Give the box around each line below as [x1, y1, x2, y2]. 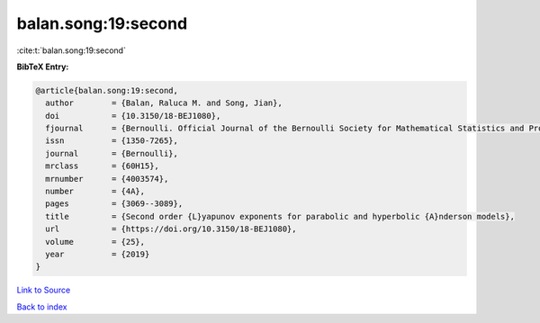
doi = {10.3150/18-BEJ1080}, [45, 111, 221, 121]
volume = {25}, [45, 237, 146, 247]
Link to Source [16, 284, 71, 296]
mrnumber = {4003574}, [45, 174, 169, 184]
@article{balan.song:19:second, [35, 85, 179, 95]
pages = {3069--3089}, [45, 199, 184, 209]
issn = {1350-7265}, [45, 136, 179, 146]
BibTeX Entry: [16, 61, 69, 72]
